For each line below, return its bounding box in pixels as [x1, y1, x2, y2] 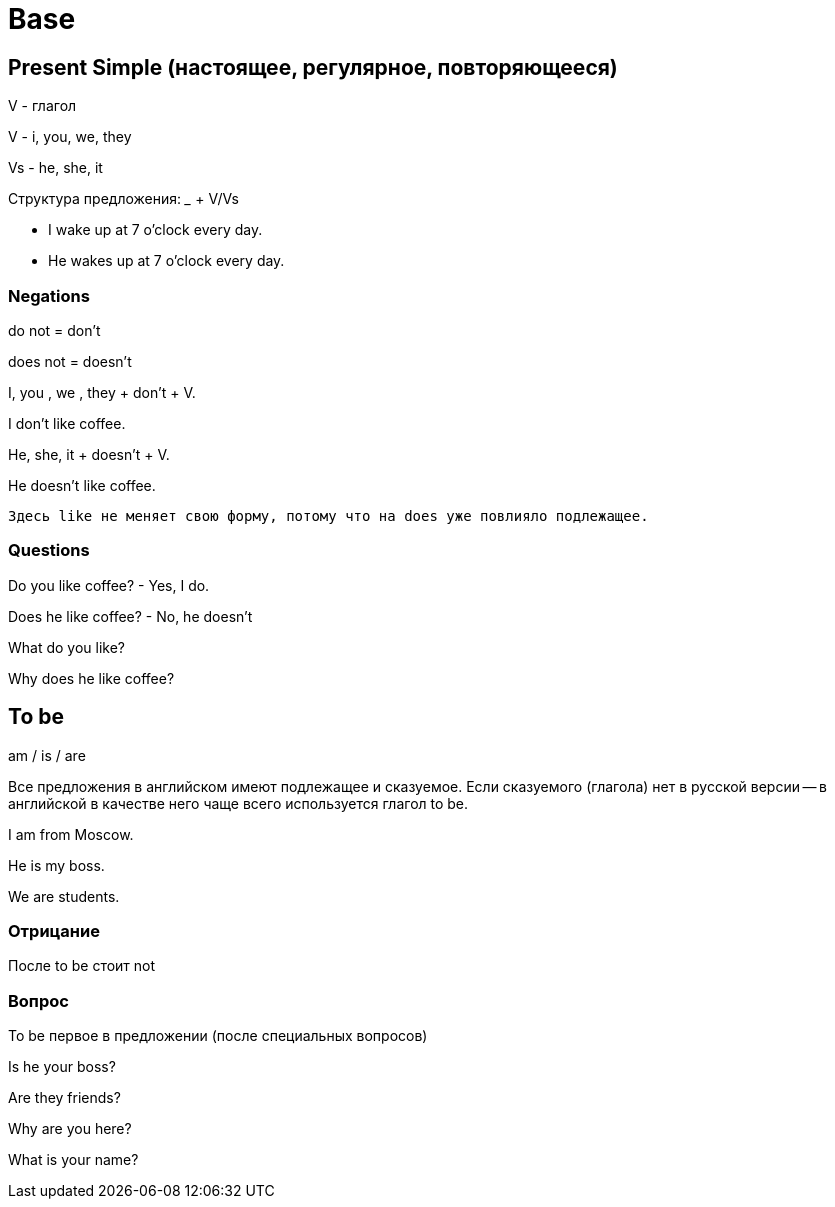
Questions [8, 540, 90, 561]
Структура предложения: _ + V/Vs [8, 190, 239, 208]
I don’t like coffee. [8, 414, 126, 432]
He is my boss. [8, 856, 105, 874]
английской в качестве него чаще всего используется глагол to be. [8, 794, 469, 812]
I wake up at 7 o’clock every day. [48, 221, 263, 239]
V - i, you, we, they [8, 128, 132, 146]
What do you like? [8, 638, 126, 656]
